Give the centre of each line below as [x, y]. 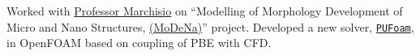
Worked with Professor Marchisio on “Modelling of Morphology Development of [205, 11]
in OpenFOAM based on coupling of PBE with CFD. [139, 43]
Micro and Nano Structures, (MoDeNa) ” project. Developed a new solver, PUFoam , [210, 26]
